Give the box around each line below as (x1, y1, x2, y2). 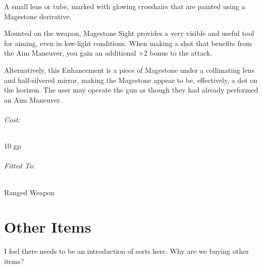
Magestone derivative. (4, 11, 72, 21)
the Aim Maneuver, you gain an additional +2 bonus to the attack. (4, 48, 213, 58)
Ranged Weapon (4, 187, 55, 197)
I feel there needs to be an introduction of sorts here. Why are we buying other (4, 246, 249, 256)
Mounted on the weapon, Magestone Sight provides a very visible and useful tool (4, 28, 254, 38)
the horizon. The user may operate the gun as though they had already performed (4, 84, 258, 95)
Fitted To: (4, 160, 35, 171)
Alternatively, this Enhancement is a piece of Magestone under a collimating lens (4, 64, 255, 75)
